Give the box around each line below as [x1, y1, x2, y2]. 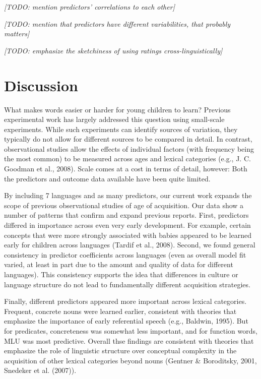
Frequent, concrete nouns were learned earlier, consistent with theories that [4, 305, 237, 316]
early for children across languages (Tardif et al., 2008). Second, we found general [4, 239, 255, 250]
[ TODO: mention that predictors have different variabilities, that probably [4, 18, 231, 29]
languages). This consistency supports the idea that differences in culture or [4, 269, 238, 279]
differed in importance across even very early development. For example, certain [4, 220, 251, 230]
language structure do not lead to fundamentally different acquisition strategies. [4, 279, 250, 289]
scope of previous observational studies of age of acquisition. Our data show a [4, 200, 244, 210]
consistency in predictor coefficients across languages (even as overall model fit [4, 249, 246, 260]
